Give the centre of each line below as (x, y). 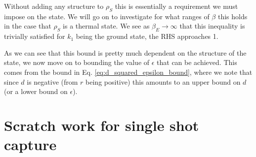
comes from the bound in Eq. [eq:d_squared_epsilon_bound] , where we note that (128, 72)
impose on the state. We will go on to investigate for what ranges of (107, 16)
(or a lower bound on (36, 91)
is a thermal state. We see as (106, 26)
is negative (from (52, 81)
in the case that (28, 26)
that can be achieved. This (197, 62)
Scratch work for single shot (102, 125)
